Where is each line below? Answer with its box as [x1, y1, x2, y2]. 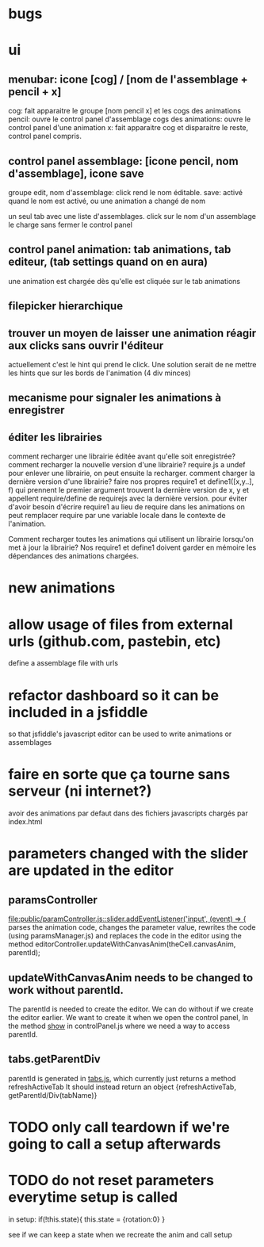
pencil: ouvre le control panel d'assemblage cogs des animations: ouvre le [8, 114, 251, 124]
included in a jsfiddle [8, 703, 148, 721]
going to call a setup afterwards [8, 1135, 221, 1153]
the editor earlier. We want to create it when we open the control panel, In [8, 1013, 248, 1023]
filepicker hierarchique [8, 299, 124, 313]
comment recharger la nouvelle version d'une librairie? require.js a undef [8, 460, 246, 470]
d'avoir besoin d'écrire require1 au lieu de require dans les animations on [8, 502, 246, 512]
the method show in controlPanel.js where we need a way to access [8, 1021, 231, 1031]
